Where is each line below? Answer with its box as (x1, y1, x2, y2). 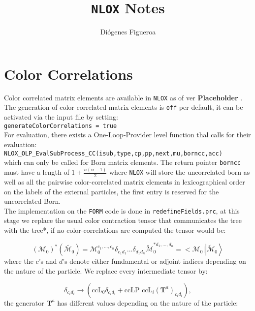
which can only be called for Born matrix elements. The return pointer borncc (4, 157, 241, 167)
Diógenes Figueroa (100, 27, 156, 37)
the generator (4, 297, 44, 308)
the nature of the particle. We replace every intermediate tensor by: (4, 265, 208, 276)
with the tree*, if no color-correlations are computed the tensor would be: (4, 225, 226, 235)
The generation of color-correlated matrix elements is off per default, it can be (4, 102, 243, 112)
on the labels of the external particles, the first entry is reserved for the (4, 186, 219, 196)
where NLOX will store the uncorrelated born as (109, 167, 250, 177)
